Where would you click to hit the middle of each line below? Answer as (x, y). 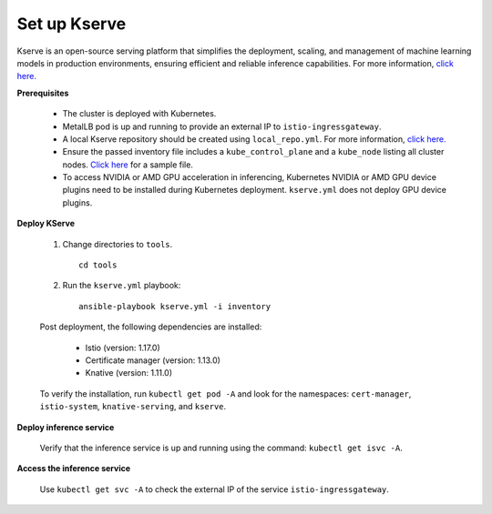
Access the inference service (74, 469)
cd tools (98, 265)
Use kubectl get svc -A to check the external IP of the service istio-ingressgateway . (214, 489)
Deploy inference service (66, 427)
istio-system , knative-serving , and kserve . (133, 407)
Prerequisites (43, 93)
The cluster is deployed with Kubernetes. (139, 114)
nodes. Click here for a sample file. (128, 165)
